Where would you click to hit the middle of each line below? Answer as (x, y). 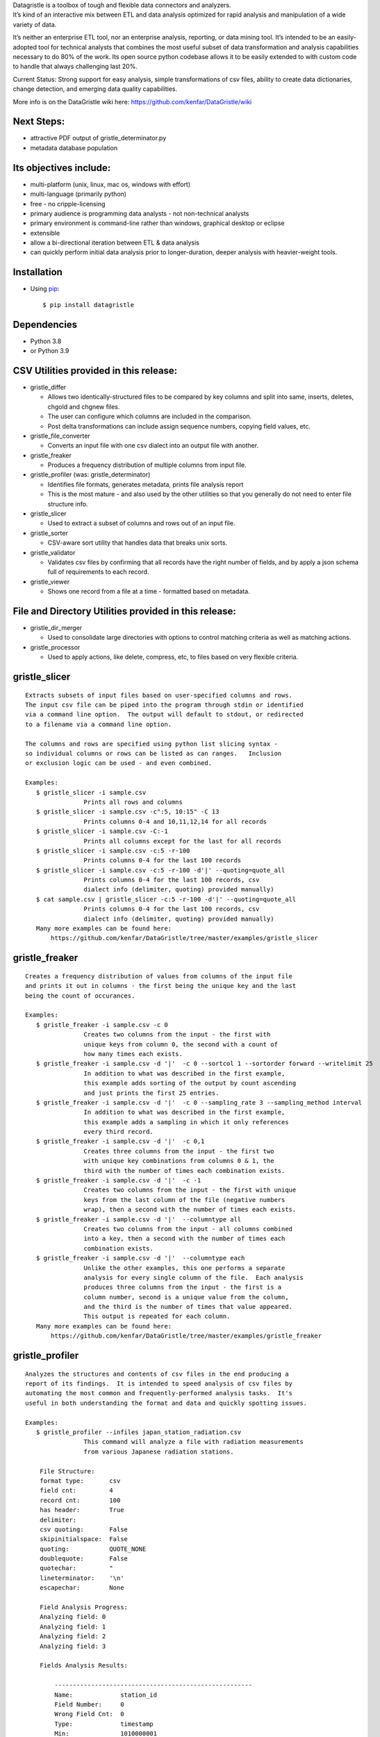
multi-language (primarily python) (79, 194)
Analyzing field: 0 (73, 1617)
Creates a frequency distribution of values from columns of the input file (159, 976)
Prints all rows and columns (133, 802)
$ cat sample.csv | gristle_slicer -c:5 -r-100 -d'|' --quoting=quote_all (166, 899)
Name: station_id (106, 1695)
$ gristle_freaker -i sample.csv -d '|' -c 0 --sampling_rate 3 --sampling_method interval (199, 1102)
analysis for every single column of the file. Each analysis (193, 1277)
